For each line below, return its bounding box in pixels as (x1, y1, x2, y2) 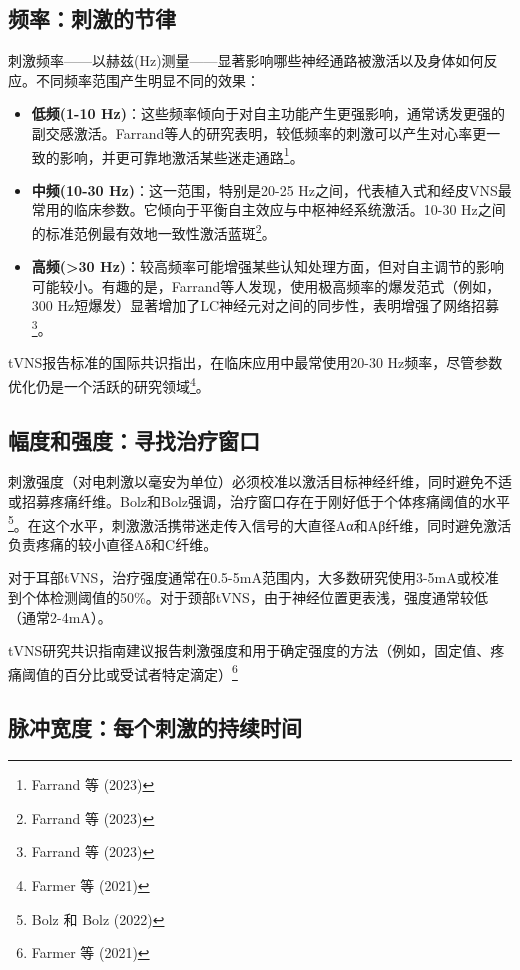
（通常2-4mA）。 (8, 606, 112, 627)
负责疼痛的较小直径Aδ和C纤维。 (8, 533, 218, 554)
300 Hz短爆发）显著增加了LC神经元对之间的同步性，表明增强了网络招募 (31, 295, 500, 316)
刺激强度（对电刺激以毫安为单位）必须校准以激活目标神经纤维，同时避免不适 (8, 471, 512, 492)
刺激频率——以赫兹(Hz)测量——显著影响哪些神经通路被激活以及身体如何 (8, 50, 484, 71)
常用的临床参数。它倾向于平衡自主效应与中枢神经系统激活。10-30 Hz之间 (31, 199, 506, 220)
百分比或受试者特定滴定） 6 (63, 660, 238, 684)
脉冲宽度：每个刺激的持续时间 (8, 712, 302, 743)
